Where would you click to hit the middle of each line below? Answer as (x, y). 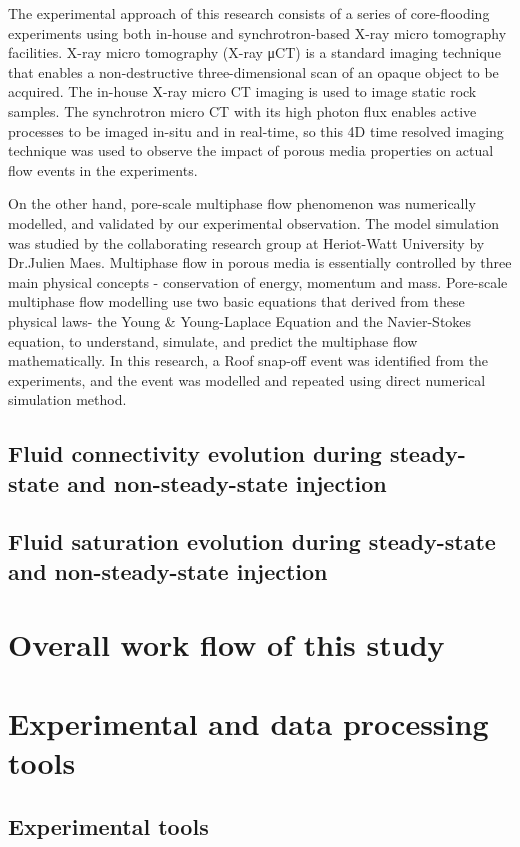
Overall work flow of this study (226, 644)
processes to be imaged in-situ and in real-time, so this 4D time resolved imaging (256, 130)
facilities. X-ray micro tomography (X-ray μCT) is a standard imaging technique (254, 52)
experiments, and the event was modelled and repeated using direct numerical (247, 379)
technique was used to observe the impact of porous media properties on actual (251, 150)
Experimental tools (108, 825)
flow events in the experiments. (103, 169)
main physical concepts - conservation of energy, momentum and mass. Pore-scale (258, 281)
